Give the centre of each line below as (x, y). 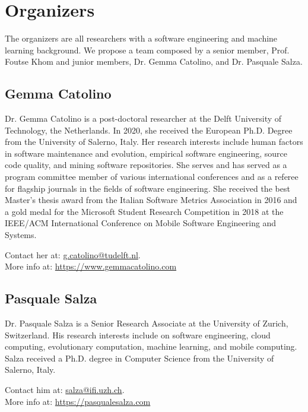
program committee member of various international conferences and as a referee (152, 177)
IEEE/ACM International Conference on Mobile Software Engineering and (141, 223)
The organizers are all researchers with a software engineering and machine (141, 38)
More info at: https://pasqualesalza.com (78, 401)
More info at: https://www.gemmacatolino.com (91, 266)
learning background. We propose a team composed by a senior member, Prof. (147, 50)
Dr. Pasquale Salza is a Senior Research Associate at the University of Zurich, (147, 323)
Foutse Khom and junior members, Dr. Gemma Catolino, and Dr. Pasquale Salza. (154, 61)
